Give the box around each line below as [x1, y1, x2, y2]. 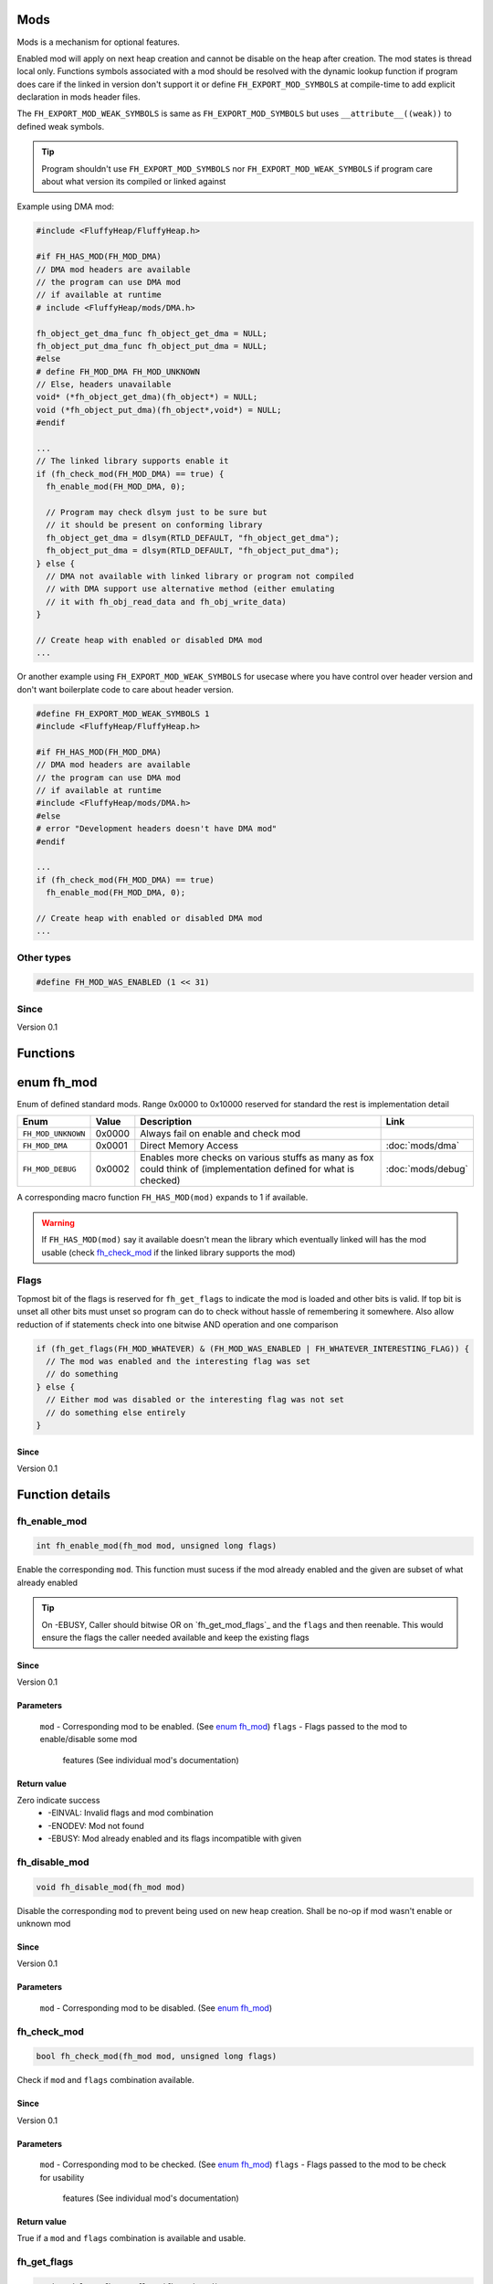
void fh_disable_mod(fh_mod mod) [36, 1882, 186, 1892]
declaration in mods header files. [16, 91, 141, 102]
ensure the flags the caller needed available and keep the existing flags [41, 1632, 309, 1643]
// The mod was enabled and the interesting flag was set [46, 1356, 311, 1366]
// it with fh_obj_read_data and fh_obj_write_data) [46, 597, 287, 607]
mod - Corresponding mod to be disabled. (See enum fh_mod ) [39, 2002, 273, 2014]
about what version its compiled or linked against [41, 176, 226, 187]
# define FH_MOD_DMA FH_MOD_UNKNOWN [36, 366, 201, 376]
